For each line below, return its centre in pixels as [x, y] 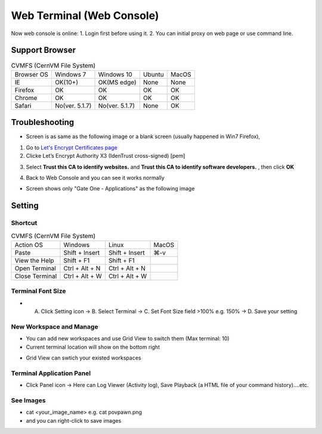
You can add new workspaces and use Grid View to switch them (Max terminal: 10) [128, 339]
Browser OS [32, 74]
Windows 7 [70, 74]
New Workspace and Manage [55, 326]
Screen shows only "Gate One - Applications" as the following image [110, 189]
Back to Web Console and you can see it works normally [95, 177]
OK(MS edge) [117, 82]
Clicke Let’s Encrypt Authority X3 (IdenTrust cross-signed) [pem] [106, 156]
